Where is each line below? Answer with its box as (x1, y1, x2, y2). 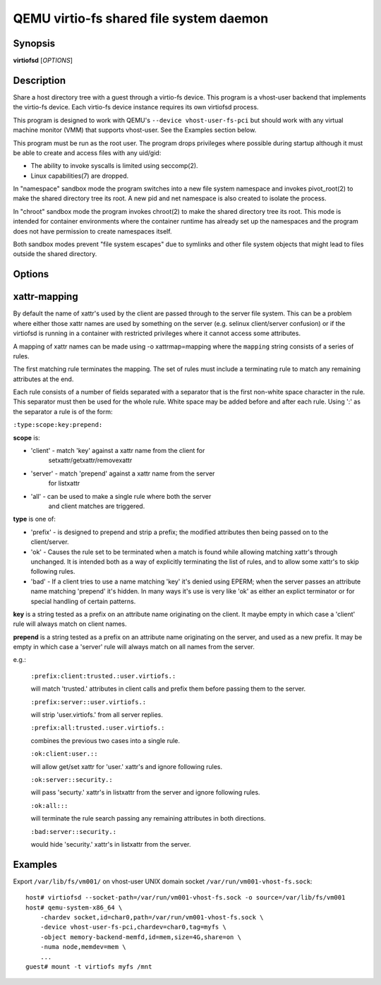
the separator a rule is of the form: (13, 407, 113, 416)
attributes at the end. (13, 375, 74, 383)
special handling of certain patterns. (30, 597, 136, 605)
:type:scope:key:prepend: (13, 421, 103, 429)
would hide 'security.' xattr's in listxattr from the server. (30, 840, 191, 848)
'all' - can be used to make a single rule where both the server (30, 492, 212, 500)
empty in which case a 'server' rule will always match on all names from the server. (13, 643, 255, 651)
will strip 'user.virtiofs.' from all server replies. (30, 711, 164, 719)
